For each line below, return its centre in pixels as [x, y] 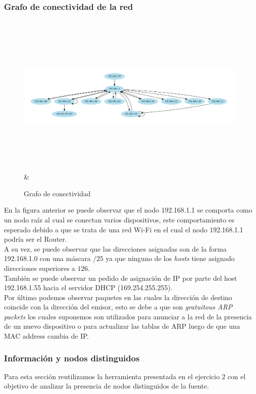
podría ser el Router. [36, 239]
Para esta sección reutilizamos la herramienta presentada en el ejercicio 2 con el [125, 376]
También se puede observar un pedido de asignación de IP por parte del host [121, 278]
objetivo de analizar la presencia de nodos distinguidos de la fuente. [106, 386]
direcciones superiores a [40, 268]
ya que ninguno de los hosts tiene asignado [170, 258]
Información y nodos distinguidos [72, 358]
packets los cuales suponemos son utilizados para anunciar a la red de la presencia [128, 316]
